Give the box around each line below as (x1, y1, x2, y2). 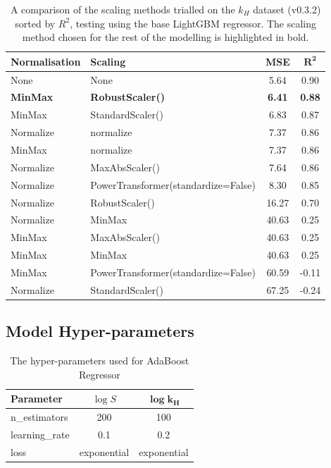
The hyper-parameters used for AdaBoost (10, 353, 189, 368)
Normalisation (11, 54, 81, 68)
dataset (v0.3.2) (253, 2, 321, 16)
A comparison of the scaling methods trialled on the (10, 2, 235, 16)
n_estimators (11, 409, 68, 424)
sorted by (15, 16, 56, 30)
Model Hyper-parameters (6, 320, 194, 342)
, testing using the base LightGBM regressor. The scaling (70, 16, 317, 30)
